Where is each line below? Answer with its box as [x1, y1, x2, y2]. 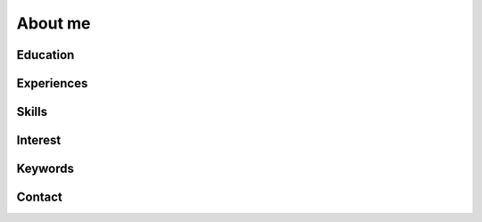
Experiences [16, 76, 88, 91]
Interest [16, 133, 62, 148]
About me [16, 13, 91, 33]
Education [16, 47, 75, 62]
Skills [16, 104, 48, 119]
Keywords [16, 161, 75, 177]
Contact [16, 190, 62, 205]
